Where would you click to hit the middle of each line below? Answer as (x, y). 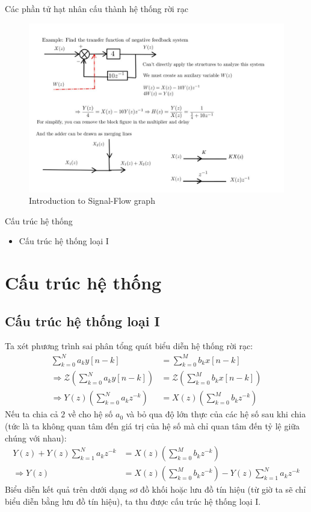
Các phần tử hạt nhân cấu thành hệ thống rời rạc (97, 8)
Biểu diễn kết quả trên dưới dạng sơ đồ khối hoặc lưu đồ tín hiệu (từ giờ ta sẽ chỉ (155, 489)
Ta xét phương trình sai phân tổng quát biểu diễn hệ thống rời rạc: (129, 346)
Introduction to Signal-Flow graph (92, 201)
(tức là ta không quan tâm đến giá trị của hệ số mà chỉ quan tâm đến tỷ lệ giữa (152, 426)
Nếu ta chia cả (32, 414)
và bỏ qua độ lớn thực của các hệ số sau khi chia (216, 414)
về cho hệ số (90, 414)
